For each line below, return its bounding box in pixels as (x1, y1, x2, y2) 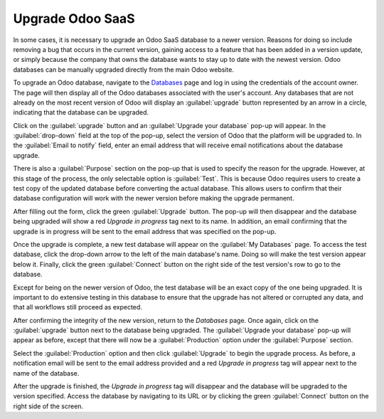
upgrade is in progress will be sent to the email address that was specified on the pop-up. (13, 227, 277, 235)
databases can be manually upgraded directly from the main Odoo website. (13, 65, 235, 74)
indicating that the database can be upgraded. (13, 108, 149, 117)
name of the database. (13, 368, 80, 377)
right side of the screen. (13, 402, 84, 410)
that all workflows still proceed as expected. (13, 303, 142, 312)
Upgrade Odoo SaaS (13, 11, 135, 26)
